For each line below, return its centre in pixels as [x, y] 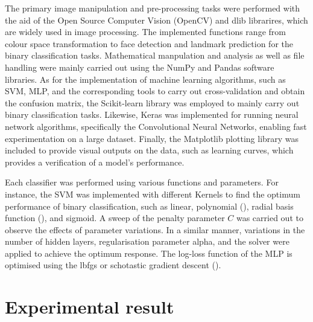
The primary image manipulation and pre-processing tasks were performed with [153, 8]
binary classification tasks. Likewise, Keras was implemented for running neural [152, 114]
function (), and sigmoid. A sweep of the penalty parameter [115, 218]
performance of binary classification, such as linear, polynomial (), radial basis [149, 206]
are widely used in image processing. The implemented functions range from [145, 32]
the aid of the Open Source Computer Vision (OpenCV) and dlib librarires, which [156, 20]
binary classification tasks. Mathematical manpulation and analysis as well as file [155, 55]
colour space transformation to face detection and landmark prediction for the [149, 43]
